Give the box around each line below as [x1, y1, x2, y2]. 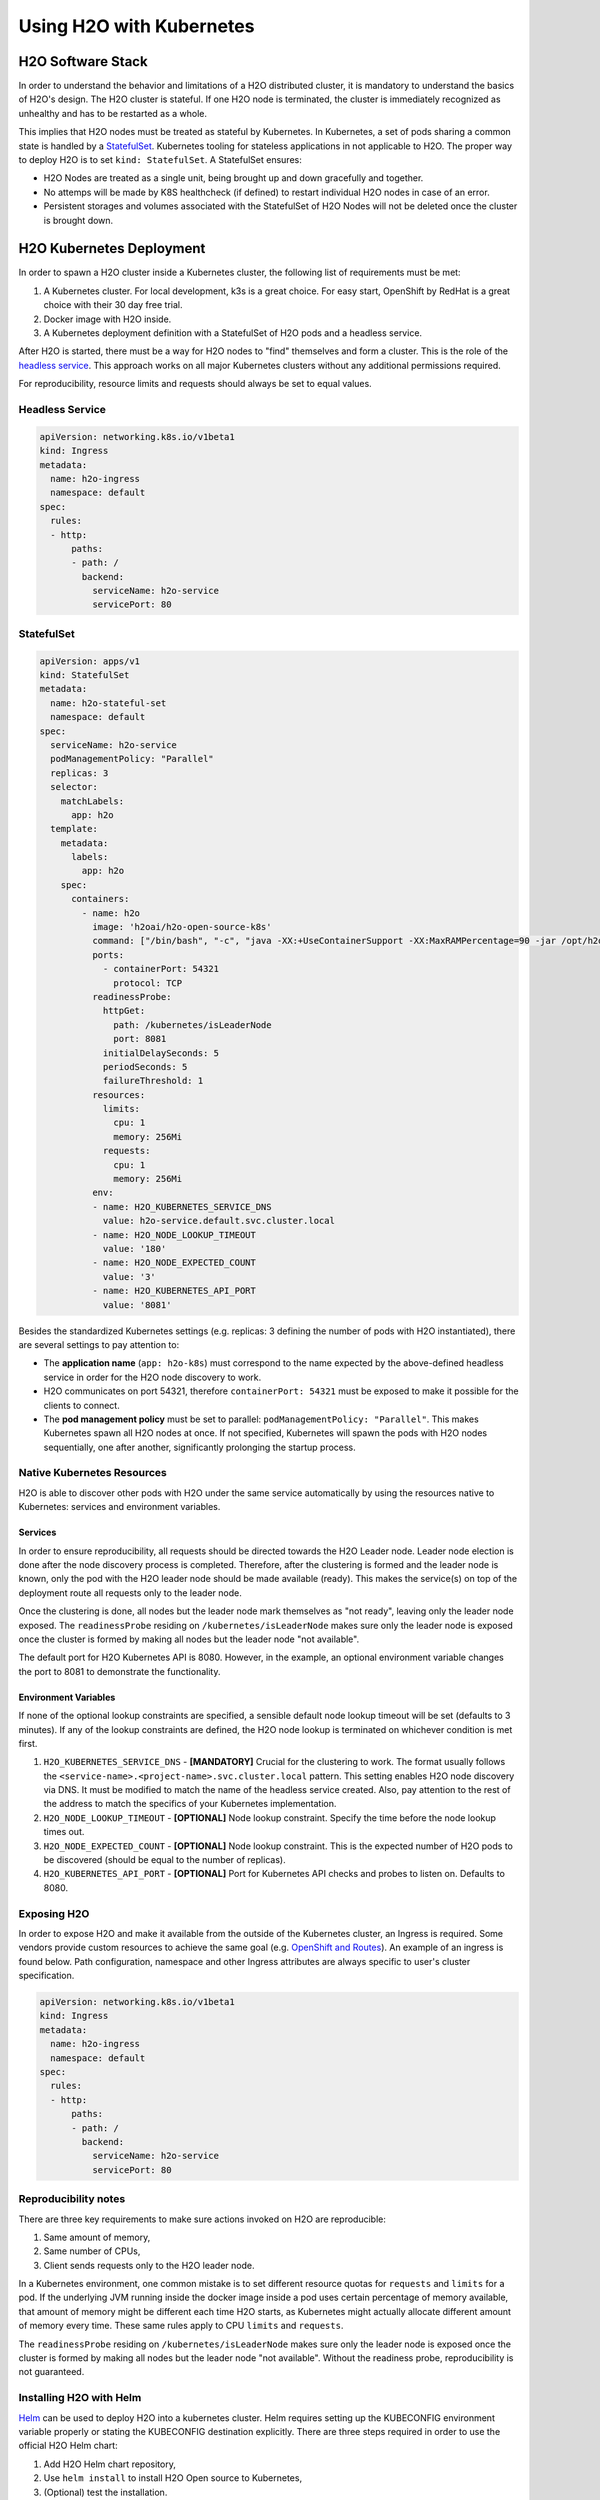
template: [50, 823, 99, 835]
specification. [18, 1970, 75, 1982]
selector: [50, 781, 99, 793]
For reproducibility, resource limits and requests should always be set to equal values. [18, 378, 372, 390]
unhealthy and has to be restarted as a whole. [18, 107, 208, 119]
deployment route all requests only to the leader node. [18, 1586, 242, 1599]
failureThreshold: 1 [102, 1075, 204, 1087]
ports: [91, 949, 125, 960]
